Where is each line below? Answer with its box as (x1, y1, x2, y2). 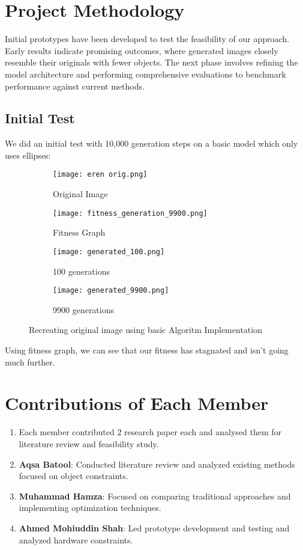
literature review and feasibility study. (19, 437, 159, 450)
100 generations (53, 264, 110, 277)
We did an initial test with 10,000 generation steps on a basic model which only (5, 137, 298, 150)
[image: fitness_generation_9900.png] (53, 209, 208, 218)
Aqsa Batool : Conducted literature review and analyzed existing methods (19, 457, 295, 470)
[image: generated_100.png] (53, 247, 165, 256)
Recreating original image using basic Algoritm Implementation (29, 323, 262, 336)
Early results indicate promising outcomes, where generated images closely (5, 44, 278, 57)
